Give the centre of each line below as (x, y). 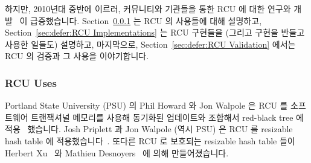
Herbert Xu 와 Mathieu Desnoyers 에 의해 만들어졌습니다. (117, 152)
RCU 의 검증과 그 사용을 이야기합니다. (77, 56)
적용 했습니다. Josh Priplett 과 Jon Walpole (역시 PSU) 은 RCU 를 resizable (149, 129)
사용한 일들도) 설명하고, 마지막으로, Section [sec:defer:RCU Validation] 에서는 (150, 44)
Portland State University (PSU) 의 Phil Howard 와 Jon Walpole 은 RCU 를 (146, 105)
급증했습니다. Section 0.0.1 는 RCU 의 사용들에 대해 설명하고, (146, 20)
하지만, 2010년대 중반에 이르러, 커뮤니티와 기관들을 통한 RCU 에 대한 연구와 (148, 8)
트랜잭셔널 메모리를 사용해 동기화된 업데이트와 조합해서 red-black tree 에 (167, 117)
